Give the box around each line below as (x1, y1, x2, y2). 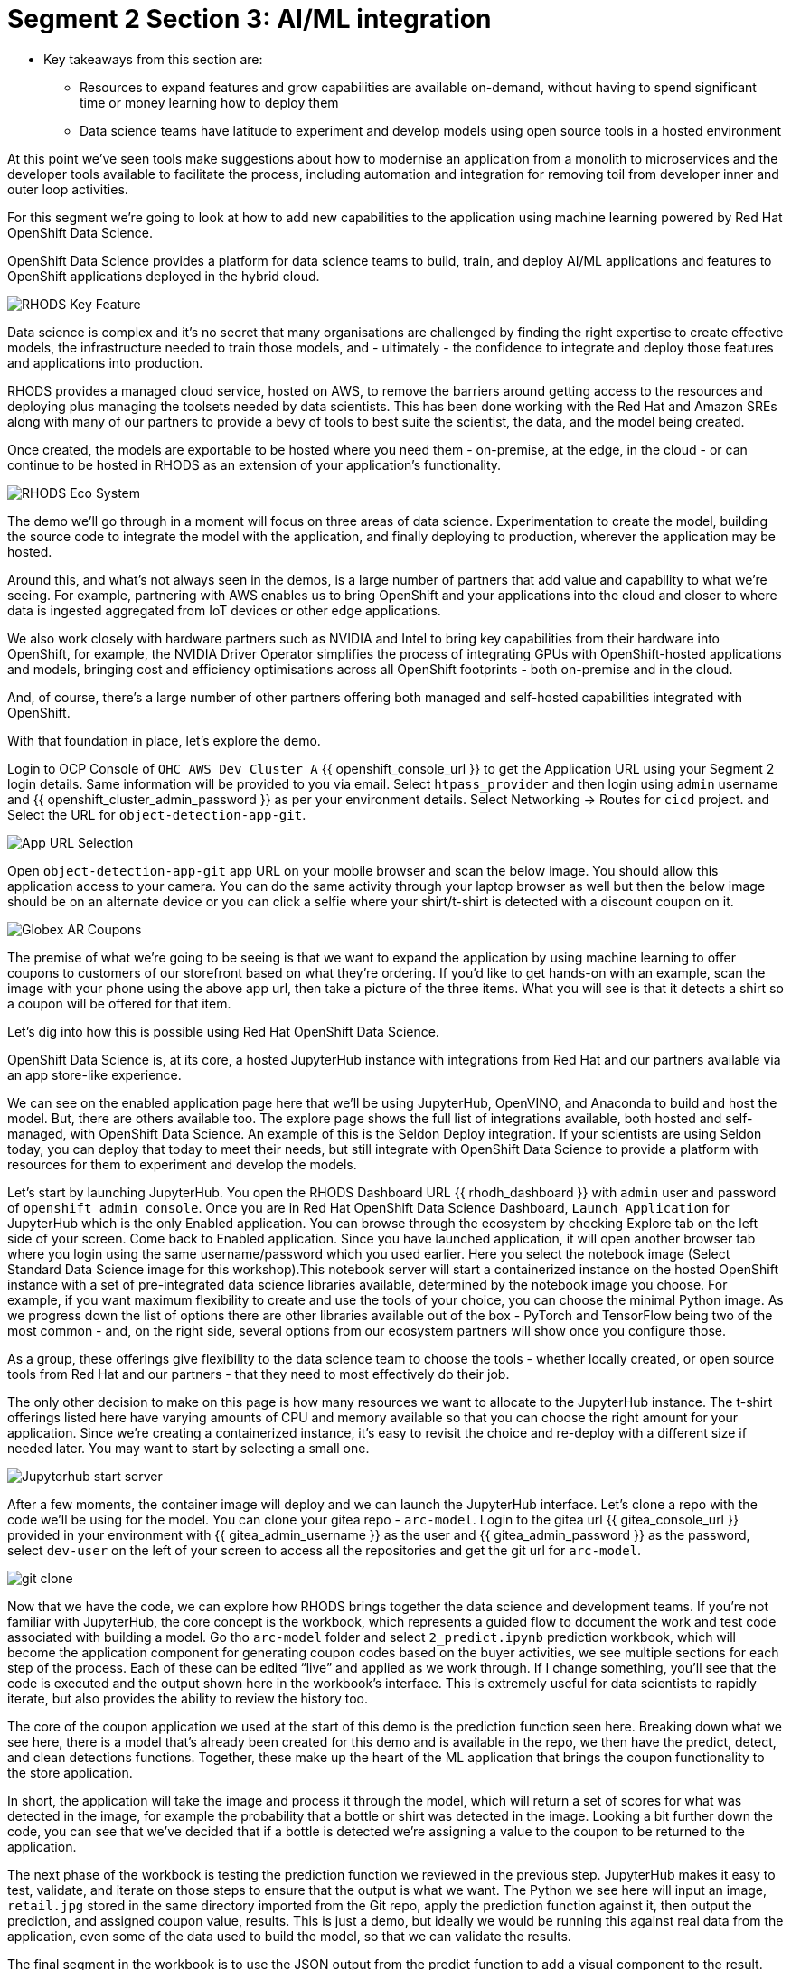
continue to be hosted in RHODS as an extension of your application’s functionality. (7, 456, 502, 473)
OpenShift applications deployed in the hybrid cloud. (7, 267, 320, 284)
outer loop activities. (7, 181, 128, 197)
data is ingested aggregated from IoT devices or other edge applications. (7, 602, 441, 618)
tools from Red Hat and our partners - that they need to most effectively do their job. (7, 1365, 510, 1382)
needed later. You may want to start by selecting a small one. (7, 1440, 370, 1456)
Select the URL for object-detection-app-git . (7, 806, 306, 822)
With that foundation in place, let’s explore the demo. (7, 732, 321, 748)
